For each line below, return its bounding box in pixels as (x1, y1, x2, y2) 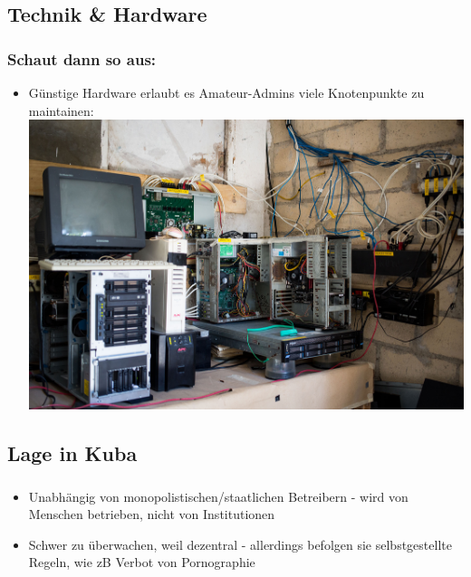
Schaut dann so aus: (7, 47, 157, 70)
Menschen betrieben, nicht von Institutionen (28, 505, 275, 524)
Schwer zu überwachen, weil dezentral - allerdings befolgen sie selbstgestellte (28, 534, 452, 553)
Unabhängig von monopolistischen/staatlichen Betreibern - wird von (28, 486, 409, 505)
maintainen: (28, 101, 94, 120)
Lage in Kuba (7, 439, 138, 467)
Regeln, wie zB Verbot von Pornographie (28, 553, 255, 572)
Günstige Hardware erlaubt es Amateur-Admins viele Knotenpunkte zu (28, 83, 425, 101)
